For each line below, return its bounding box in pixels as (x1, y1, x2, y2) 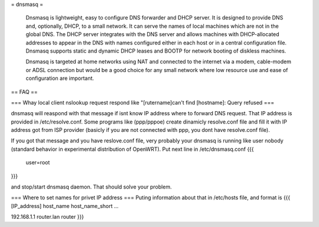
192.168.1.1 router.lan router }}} (11, 213, 84, 220)
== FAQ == (11, 88, 38, 95)
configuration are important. (25, 74, 95, 82)
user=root (25, 159, 50, 166)
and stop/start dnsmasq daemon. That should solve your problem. (11, 183, 172, 190)
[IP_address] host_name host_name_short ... (11, 202, 119, 209)
